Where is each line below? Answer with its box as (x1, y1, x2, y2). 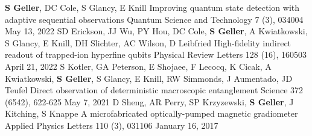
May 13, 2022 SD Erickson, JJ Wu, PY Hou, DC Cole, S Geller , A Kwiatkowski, (5, 25, 308, 37)
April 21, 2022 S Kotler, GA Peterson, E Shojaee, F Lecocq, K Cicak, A (5, 60, 272, 72)
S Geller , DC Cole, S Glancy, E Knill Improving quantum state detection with (5, 1, 300, 13)
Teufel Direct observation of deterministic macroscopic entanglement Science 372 (5, 84, 304, 96)
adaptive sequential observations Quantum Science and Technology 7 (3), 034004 (5, 13, 304, 25)
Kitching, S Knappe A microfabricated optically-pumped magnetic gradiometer (5, 107, 298, 120)
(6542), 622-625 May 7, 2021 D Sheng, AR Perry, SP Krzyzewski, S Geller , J (5, 95, 294, 108)
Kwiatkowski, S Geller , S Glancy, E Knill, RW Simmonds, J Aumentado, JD (5, 72, 293, 84)
